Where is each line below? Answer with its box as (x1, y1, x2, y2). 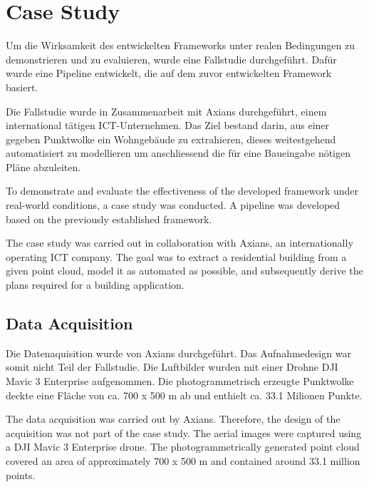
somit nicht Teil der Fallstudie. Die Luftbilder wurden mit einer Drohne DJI (6, 359, 338, 374)
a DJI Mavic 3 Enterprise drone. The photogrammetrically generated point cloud (6, 439, 360, 454)
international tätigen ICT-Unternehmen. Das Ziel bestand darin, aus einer (6, 118, 330, 133)
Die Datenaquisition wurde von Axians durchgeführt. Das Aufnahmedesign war (6, 345, 351, 360)
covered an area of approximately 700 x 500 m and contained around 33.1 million (6, 453, 360, 468)
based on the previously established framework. (6, 211, 212, 226)
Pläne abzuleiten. (6, 159, 81, 174)
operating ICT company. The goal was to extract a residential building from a (6, 249, 347, 264)
